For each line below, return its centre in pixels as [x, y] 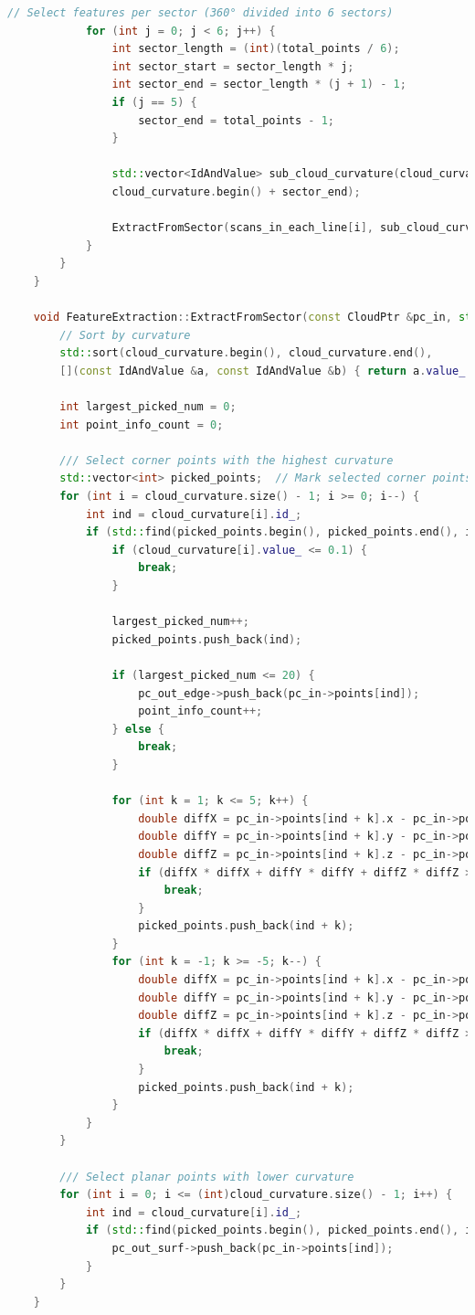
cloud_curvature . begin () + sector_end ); [236, 191]
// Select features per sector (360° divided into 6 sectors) [201, 13]
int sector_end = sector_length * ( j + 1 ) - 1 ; [259, 85]
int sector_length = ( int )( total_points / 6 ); [256, 49]
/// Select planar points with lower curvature [207, 1177]
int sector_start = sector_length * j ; [233, 66]
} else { [138, 729]
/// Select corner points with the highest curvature [227, 460]
